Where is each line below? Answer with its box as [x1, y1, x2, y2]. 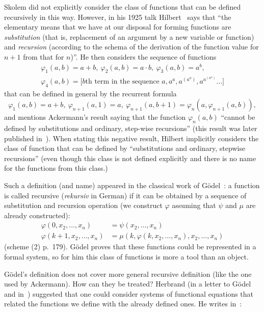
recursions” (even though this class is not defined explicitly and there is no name [4, 152, 256, 163]
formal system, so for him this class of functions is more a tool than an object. [4, 251, 249, 262]
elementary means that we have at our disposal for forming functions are [4, 21, 231, 32]
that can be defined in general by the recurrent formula [4, 88, 177, 98]
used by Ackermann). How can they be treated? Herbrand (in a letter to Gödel [4, 278, 251, 289]
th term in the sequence [85, 77, 160, 85]
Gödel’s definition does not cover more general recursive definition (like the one [4, 268, 252, 279]
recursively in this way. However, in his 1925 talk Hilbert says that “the [4, 11, 231, 22]
